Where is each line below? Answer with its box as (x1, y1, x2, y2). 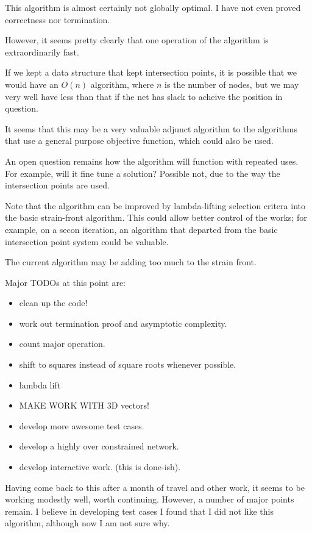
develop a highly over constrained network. (19, 440, 179, 453)
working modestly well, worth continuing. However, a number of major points (5, 493, 294, 506)
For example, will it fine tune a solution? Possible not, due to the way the (5, 166, 280, 179)
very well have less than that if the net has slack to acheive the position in (5, 90, 283, 102)
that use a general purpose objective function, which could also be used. (5, 134, 274, 147)
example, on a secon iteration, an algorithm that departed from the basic (5, 223, 278, 235)
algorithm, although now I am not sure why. (5, 517, 170, 529)
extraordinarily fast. (5, 45, 79, 58)
